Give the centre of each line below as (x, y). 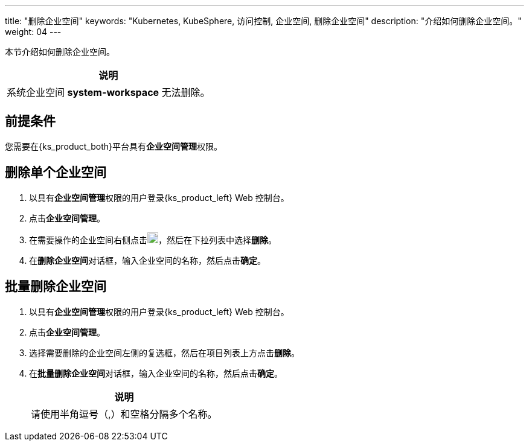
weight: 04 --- (33, 32)
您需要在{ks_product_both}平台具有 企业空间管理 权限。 (114, 146)
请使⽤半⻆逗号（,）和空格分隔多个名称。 (124, 414)
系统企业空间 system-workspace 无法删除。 (108, 92)
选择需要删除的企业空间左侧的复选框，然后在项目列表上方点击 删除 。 (164, 352)
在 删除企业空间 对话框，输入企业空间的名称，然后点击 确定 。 (147, 260)
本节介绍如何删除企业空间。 (60, 52)
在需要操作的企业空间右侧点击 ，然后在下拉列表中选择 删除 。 (153, 240)
